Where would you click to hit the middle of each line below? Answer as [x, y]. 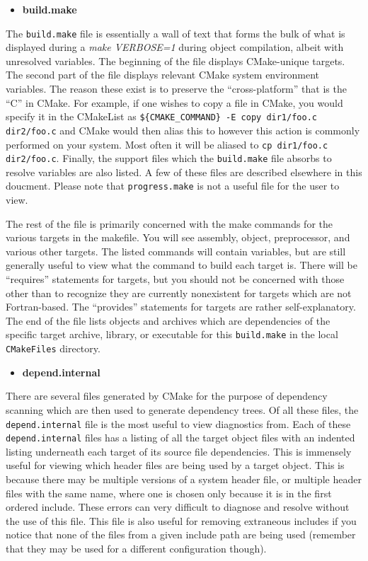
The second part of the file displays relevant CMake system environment [163, 75]
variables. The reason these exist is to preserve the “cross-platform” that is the [176, 89]
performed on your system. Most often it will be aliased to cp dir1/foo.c [167, 144]
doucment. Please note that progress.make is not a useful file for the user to [173, 186]
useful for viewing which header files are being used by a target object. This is [175, 465]
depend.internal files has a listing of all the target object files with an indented [180, 438]
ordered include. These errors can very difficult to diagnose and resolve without [178, 507]
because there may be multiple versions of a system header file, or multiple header [184, 479]
